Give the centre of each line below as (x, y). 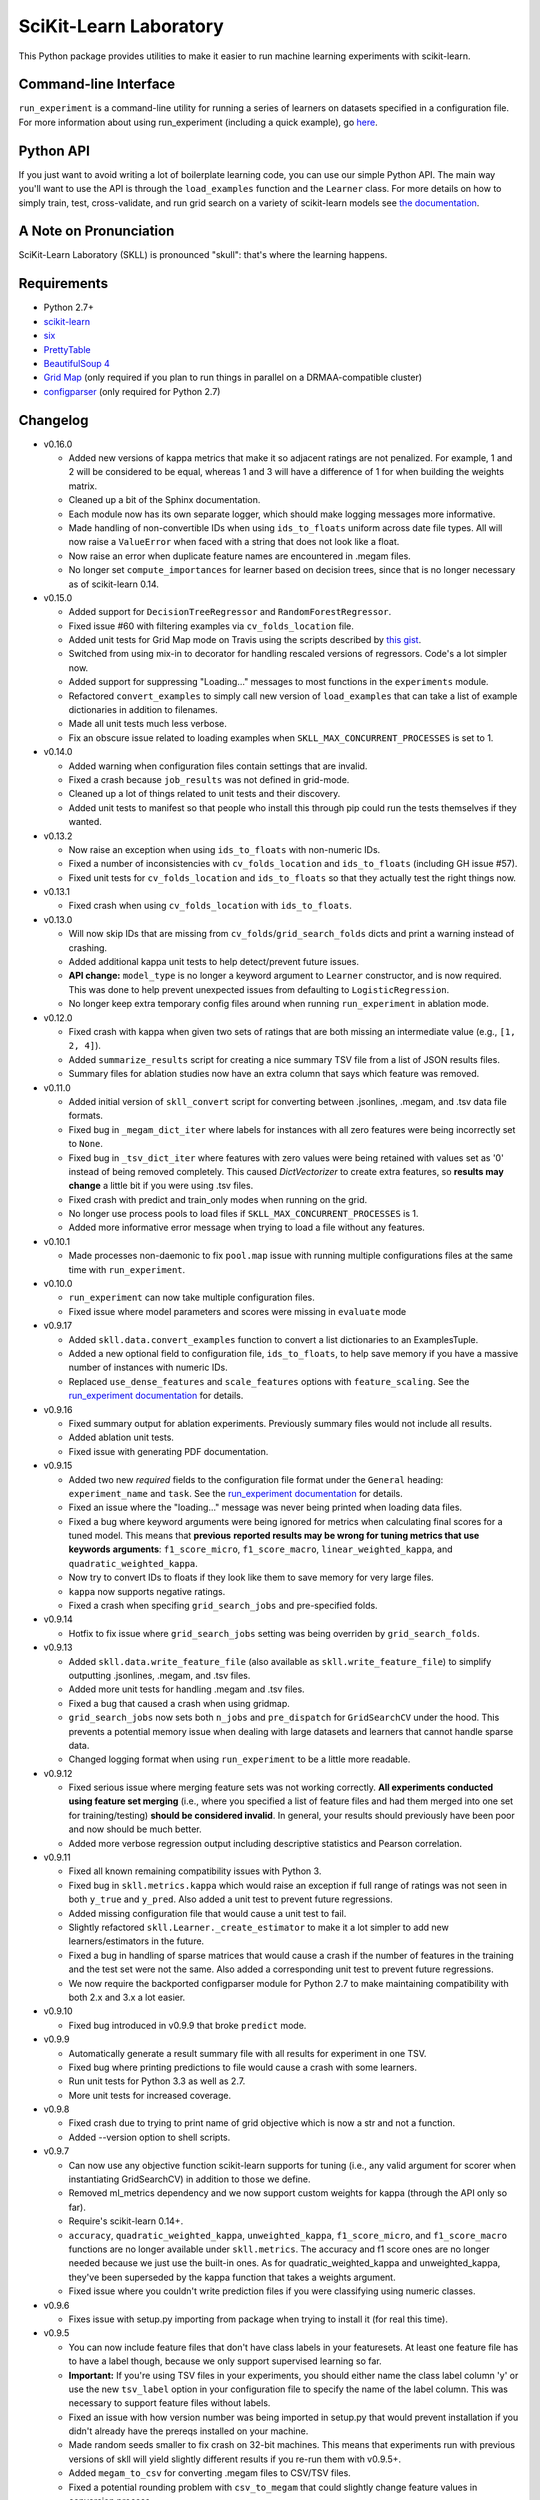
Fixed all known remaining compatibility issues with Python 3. (195, 1871)
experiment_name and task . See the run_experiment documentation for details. (236, 1493)
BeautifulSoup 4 (76, 363)
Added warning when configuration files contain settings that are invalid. (218, 766)
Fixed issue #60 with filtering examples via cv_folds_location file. (211, 626)
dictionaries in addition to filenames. (143, 710)
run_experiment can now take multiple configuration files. (191, 1297)
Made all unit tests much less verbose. (147, 724)
